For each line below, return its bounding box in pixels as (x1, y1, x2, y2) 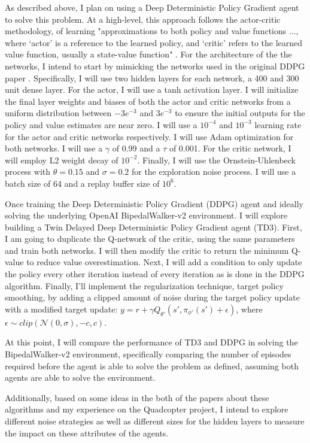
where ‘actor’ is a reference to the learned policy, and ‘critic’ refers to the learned (5, 36, 303, 48)
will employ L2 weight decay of (5, 153, 118, 166)
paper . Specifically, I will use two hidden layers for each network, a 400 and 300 (5, 71, 299, 84)
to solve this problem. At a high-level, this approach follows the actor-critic (5, 13, 281, 25)
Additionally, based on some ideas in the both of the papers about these (5, 391, 269, 403)
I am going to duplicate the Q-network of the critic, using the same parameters (5, 232, 295, 245)
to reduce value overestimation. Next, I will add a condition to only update (26, 256, 302, 268)
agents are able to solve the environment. (5, 371, 156, 384)
